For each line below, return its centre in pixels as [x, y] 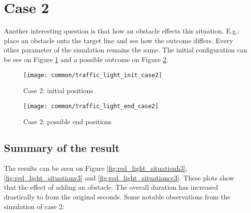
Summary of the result [62, 148]
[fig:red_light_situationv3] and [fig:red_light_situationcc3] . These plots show [119, 177]
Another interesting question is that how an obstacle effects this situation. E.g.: [122, 31]
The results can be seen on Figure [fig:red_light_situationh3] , [96, 168]
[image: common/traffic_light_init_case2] [93, 75]
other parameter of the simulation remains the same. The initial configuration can [126, 50]
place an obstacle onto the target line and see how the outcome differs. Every [118, 40]
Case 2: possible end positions [68, 122]
